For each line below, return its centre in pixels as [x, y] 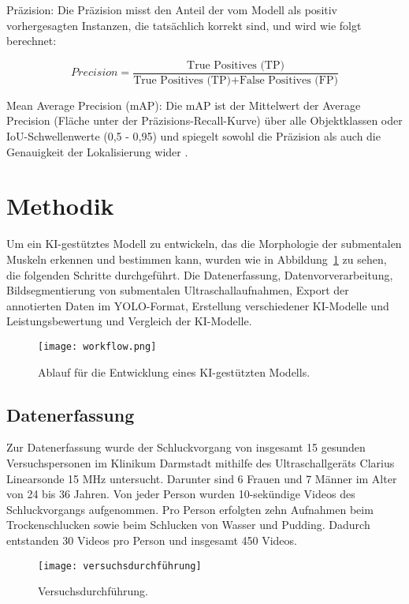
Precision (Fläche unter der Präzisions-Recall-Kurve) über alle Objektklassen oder [204, 120]
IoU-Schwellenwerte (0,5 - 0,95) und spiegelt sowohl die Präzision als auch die [193, 136]
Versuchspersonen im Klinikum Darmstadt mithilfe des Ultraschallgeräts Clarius [201, 462]
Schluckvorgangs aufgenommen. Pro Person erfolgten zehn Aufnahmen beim [190, 509]
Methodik [60, 206]
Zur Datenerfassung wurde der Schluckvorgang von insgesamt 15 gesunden [186, 447]
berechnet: [32, 41]
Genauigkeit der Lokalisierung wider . [97, 151]
